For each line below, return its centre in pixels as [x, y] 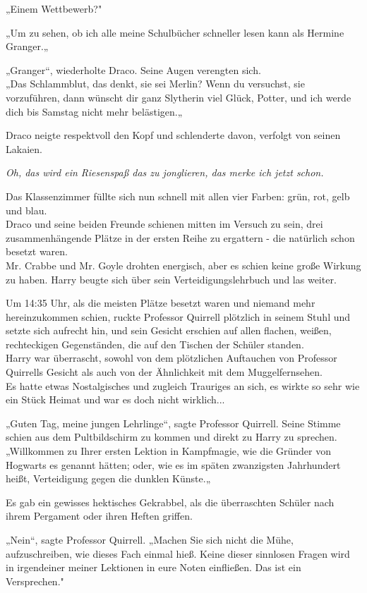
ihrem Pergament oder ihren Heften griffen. [99, 516]
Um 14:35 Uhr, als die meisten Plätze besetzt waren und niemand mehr [161, 303]
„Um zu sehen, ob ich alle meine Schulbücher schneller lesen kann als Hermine [175, 32]
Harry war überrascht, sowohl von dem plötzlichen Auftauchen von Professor [172, 358]
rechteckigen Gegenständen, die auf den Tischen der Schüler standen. [155, 344]
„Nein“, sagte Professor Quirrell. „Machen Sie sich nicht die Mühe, [150, 539]
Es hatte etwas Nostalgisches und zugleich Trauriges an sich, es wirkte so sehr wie [183, 385]
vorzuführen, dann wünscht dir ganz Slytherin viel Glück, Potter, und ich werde [179, 97]
